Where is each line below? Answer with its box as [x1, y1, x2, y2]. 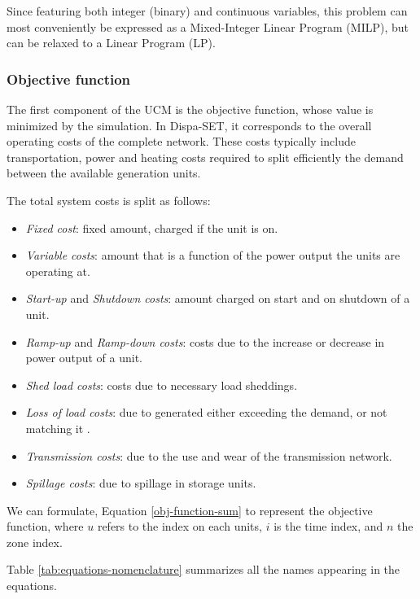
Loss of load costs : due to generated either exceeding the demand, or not [25, 404, 387, 421]
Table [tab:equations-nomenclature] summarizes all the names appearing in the [7, 561, 400, 578]
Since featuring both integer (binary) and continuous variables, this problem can [7, 2, 408, 19]
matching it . [25, 419, 90, 436]
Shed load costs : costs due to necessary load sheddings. [25, 376, 298, 393]
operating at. [25, 262, 90, 279]
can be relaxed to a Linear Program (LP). [7, 34, 216, 51]
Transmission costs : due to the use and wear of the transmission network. [25, 447, 392, 464]
